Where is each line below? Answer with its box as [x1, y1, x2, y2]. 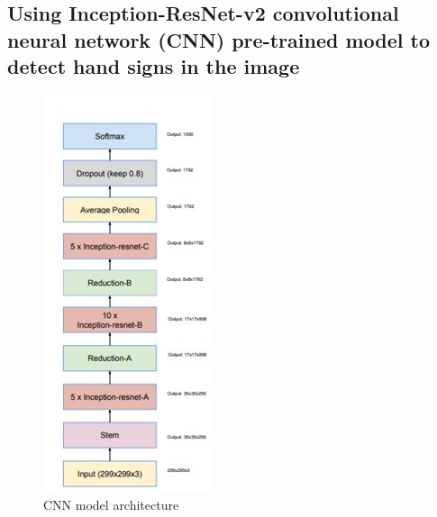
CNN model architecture [43, 494, 179, 513]
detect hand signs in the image [7, 52, 300, 80]
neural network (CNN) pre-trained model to [7, 25, 430, 53]
